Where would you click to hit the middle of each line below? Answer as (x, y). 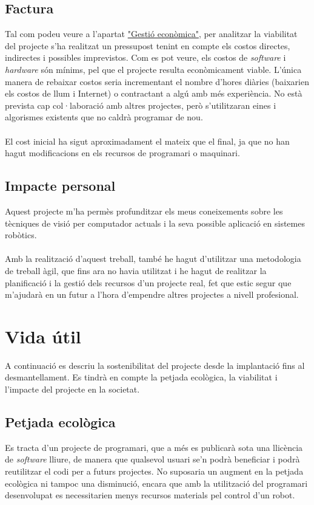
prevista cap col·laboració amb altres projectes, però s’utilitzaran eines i (141, 105)
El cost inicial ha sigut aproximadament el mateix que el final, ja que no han (147, 141)
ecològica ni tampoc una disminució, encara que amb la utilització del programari (156, 483)
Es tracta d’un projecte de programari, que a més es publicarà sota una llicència (154, 447)
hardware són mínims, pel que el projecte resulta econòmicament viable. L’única (153, 69)
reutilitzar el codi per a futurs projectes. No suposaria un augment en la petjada (154, 471)
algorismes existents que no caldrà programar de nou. (104, 117)
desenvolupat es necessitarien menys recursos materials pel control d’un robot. (150, 495)
